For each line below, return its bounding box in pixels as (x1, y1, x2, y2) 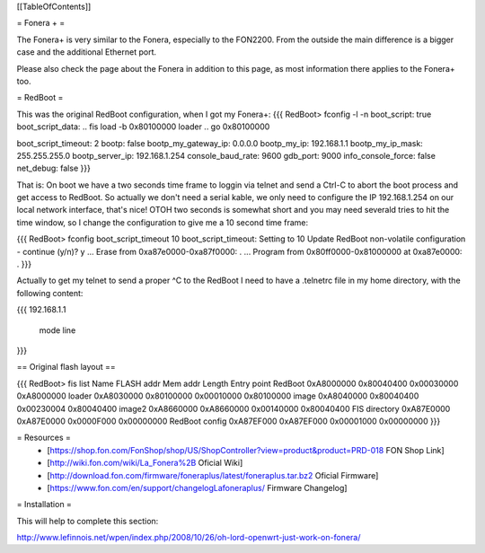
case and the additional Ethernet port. (16, 47, 157, 57)
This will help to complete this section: (16, 515, 159, 526)
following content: (16, 287, 84, 298)
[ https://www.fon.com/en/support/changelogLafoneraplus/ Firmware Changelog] (47, 482, 348, 493)
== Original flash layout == (16, 362, 116, 373)
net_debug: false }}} (16, 162, 92, 174)
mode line (39, 324, 76, 336)
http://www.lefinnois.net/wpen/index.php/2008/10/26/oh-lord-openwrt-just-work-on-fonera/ (16, 532, 361, 543)
